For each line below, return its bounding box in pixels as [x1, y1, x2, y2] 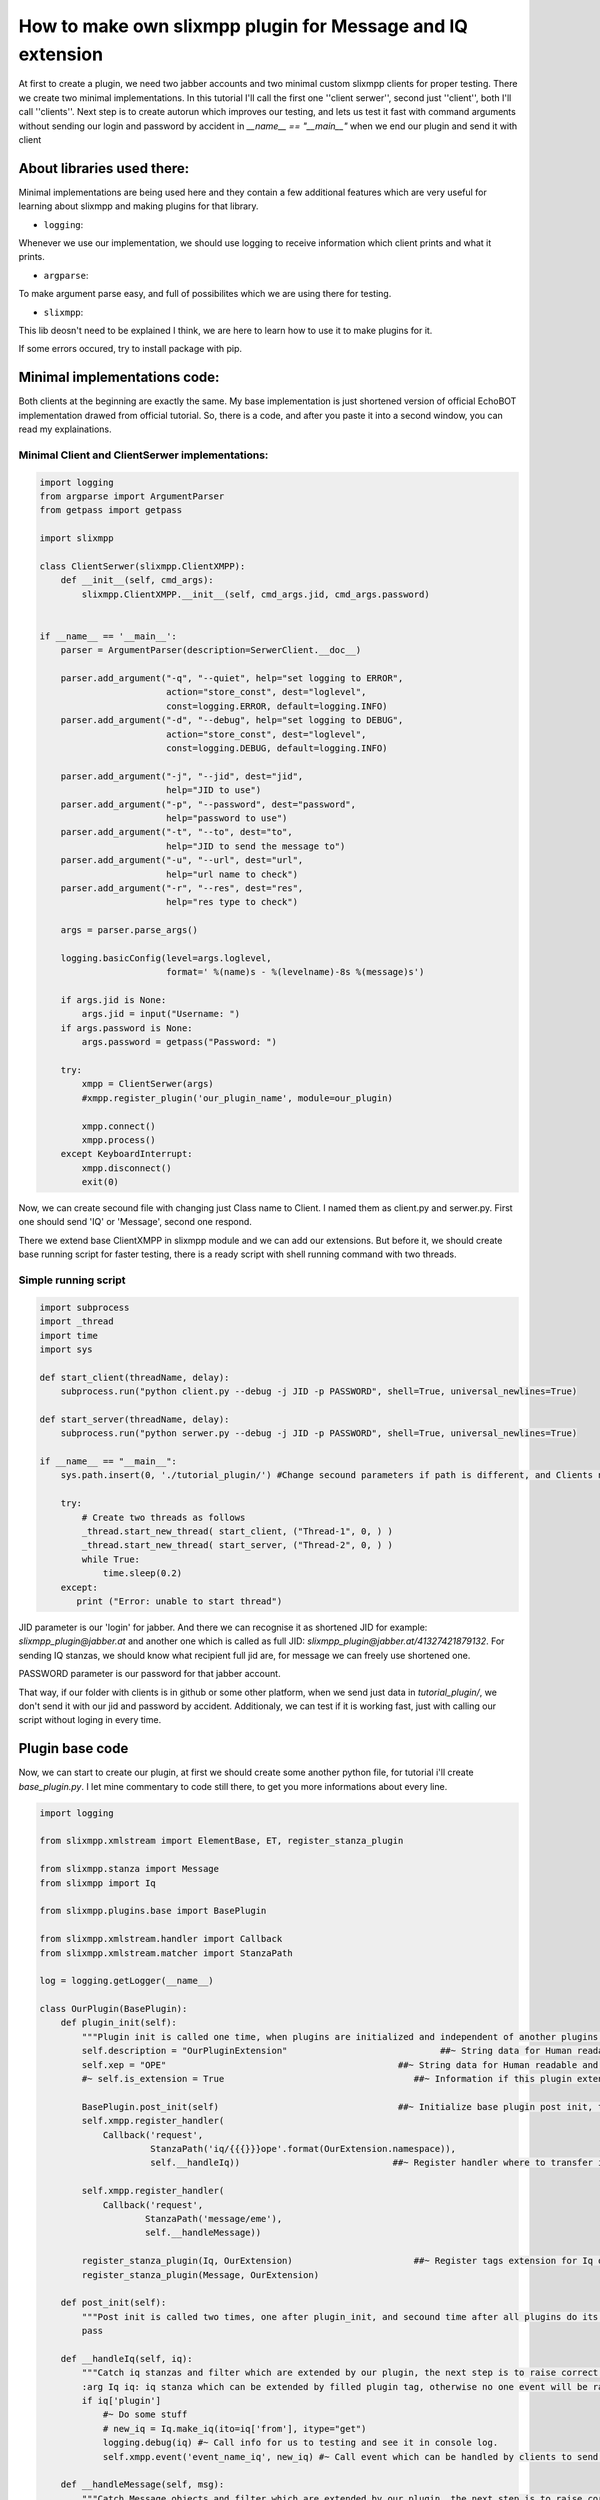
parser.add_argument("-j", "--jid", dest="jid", [60, 770, 304, 782]
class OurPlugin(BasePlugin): [39, 2003, 188, 2015]
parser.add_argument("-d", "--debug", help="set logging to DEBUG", [60, 715, 404, 726]
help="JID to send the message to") [165, 840, 346, 852]
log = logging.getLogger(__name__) [39, 1975, 214, 1987]
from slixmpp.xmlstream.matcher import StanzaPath [39, 1947, 294, 1959]
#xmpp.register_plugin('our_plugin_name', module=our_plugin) [81, 1092, 394, 1104]
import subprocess [39, 1301, 130, 1313]
